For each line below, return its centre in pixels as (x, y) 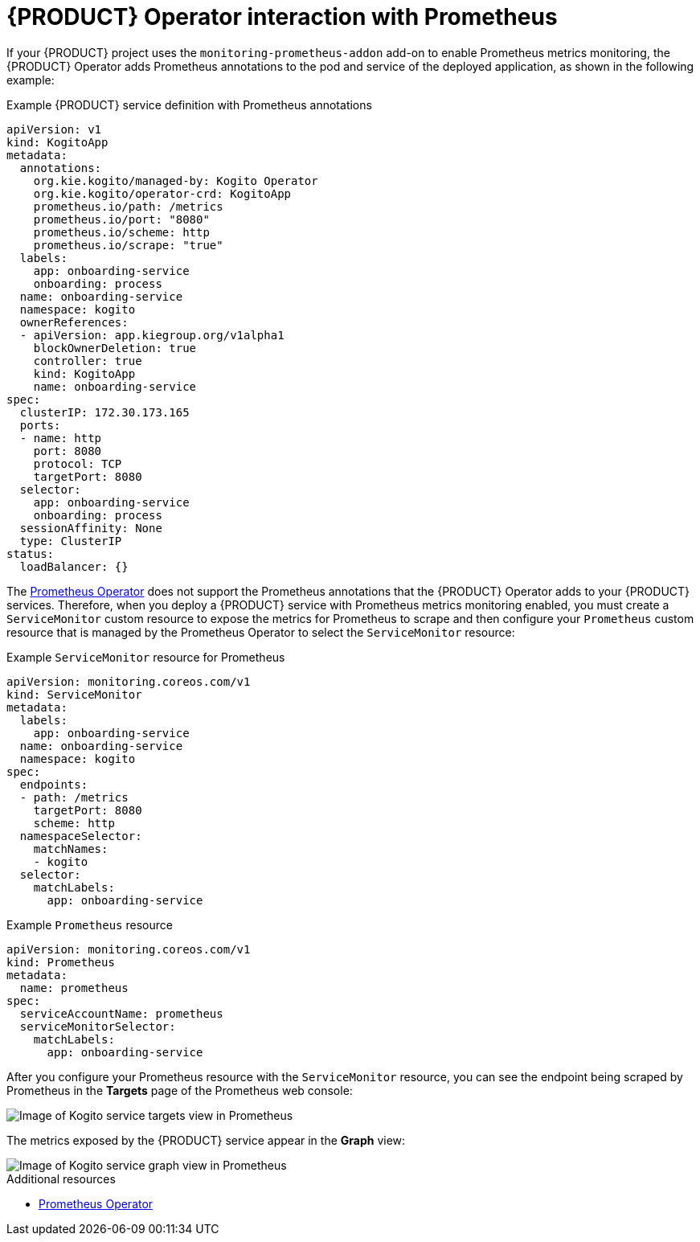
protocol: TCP (78, 463)
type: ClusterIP (71, 541)
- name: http (61, 438)
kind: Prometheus (61, 962)
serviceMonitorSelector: (98, 1026)
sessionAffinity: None (91, 528)
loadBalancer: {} (74, 566)
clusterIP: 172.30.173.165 (104, 412)
